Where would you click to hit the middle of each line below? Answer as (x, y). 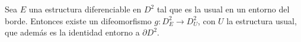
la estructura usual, (262, 20)
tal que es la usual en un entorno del (223, 9)
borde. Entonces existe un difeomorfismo (78, 20)
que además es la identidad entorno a (72, 32)
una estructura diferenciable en (85, 9)
